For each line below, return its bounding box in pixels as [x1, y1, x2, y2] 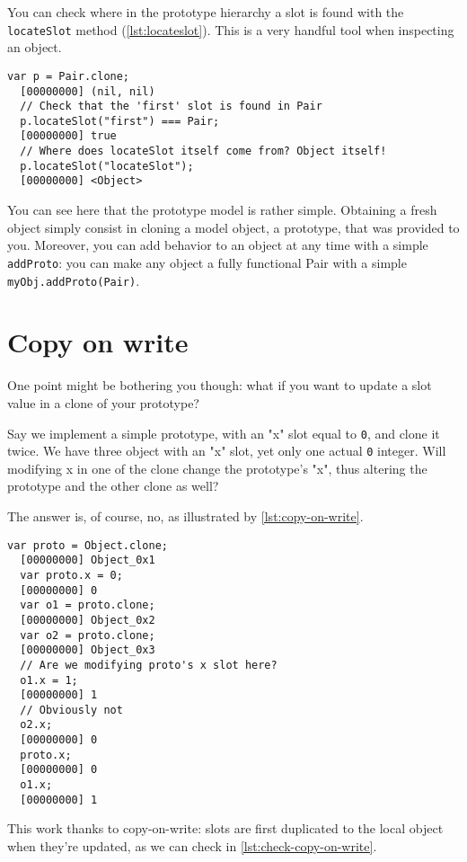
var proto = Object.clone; [7, 538, 168, 552]
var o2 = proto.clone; [20, 628, 155, 642]
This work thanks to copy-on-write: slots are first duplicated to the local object [7, 819, 444, 838]
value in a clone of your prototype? [7, 393, 199, 412]
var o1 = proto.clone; [20, 599, 155, 612]
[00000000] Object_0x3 [20, 644, 155, 657]
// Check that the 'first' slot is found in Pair [20, 100, 322, 113]
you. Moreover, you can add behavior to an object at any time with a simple [7, 235, 428, 254]
